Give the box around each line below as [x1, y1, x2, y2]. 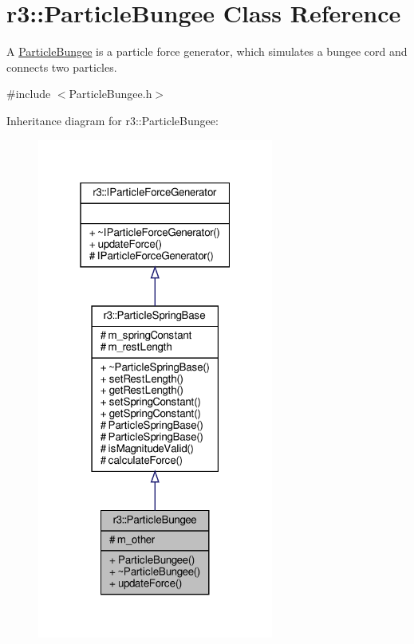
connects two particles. [6, 58, 117, 75]
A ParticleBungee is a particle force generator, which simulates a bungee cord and [6, 43, 408, 60]
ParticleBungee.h [69, 85, 152, 102]
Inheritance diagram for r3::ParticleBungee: [6, 112, 219, 128]
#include [6, 85, 51, 102]
